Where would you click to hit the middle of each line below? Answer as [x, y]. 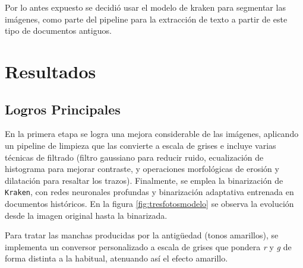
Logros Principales [63, 109]
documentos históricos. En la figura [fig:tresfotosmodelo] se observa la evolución [149, 203]
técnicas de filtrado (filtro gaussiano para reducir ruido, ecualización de [134, 157]
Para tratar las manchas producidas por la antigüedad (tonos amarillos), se [142, 235]
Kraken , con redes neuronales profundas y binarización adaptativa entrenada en [149, 192]
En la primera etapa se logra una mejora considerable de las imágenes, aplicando [152, 134]
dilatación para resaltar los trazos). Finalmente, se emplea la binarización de [144, 180]
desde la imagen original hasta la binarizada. [86, 215]
